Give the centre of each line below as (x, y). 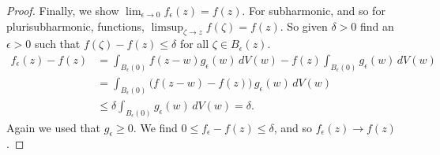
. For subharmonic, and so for (314, 10)
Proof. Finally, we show (63, 10)
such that (58, 44)
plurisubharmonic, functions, (75, 26)
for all (194, 44)
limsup (167, 27)
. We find (155, 127)
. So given (304, 26)
